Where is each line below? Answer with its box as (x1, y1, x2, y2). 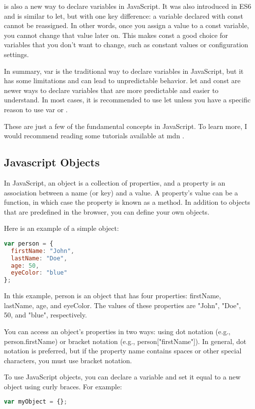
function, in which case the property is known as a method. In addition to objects (4, 197, 250, 207)
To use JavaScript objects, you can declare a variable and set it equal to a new (4, 372, 241, 382)
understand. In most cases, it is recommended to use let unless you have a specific (4, 94, 251, 105)
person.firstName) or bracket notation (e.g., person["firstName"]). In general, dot (4, 336, 247, 346)
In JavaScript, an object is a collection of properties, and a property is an (4, 177, 226, 188)
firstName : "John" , (11, 247, 75, 254)
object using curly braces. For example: (4, 381, 122, 391)
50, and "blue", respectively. (4, 310, 87, 320)
